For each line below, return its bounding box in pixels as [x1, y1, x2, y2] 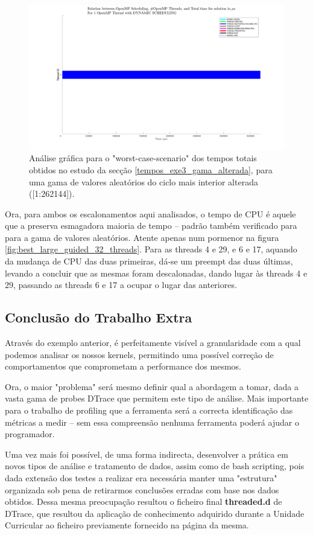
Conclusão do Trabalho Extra [5, 308, 192, 327]
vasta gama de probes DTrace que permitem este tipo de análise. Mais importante [5, 392, 309, 405]
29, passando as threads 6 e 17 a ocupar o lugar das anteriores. [5, 278, 237, 291]
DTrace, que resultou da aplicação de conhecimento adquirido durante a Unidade [5, 507, 305, 519]
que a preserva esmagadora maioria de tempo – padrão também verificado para [5, 219, 297, 232]
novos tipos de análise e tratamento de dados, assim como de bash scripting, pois [5, 460, 305, 472]
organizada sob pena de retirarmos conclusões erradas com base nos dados [5, 483, 279, 496]
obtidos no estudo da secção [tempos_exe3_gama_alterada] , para [29, 163, 273, 176]
